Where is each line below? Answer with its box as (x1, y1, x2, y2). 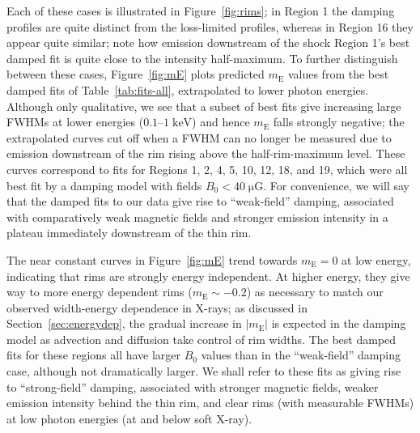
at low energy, (342, 251, 411, 268)
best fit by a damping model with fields (6, 176, 202, 193)
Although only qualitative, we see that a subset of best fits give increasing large (6, 97, 401, 114)
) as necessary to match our (246, 283, 384, 300)
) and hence (192, 113, 250, 130)
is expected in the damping (271, 315, 406, 332)
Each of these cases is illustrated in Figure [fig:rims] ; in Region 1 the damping (6, 2, 395, 19)
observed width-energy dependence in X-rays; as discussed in (6, 299, 308, 316)
